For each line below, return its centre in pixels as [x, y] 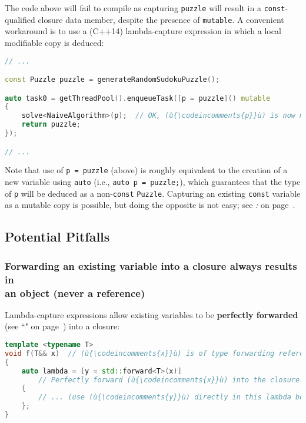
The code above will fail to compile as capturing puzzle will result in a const [145, 8]
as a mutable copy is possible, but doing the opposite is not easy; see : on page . [150, 205]
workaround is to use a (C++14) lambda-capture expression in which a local [143, 31]
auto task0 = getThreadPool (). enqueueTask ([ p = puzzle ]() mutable [138, 98]
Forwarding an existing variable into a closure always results [151, 265]
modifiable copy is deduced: [54, 42]
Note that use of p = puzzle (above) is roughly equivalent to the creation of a [146, 170]
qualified [20, 19]
